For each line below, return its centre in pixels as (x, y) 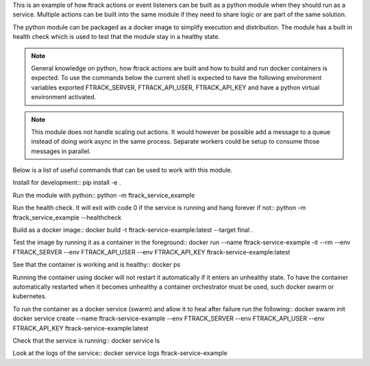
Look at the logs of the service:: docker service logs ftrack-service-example (120, 353)
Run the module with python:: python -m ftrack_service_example (104, 195)
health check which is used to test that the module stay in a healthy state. (116, 37)
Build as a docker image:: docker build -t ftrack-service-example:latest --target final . (133, 230)
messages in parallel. (61, 151)
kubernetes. (30, 296)
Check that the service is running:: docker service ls (86, 340)
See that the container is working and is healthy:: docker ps (97, 265)
